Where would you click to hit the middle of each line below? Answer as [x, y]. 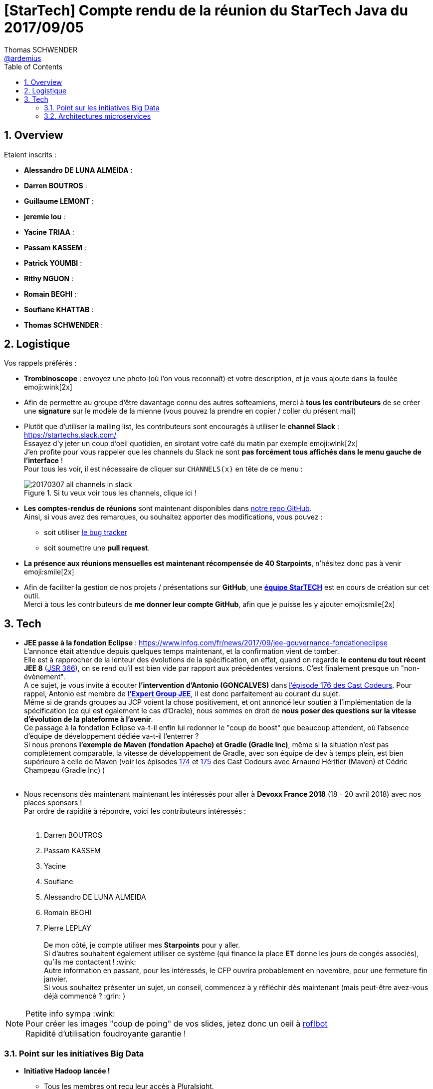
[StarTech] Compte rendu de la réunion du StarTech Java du [206, 10]
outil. [32, 596]
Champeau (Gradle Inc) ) [65, 770]
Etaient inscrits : [30, 154]
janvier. [56, 979]
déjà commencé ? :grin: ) [85, 996]
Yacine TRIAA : [49, 232]
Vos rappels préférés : [40, 363]
